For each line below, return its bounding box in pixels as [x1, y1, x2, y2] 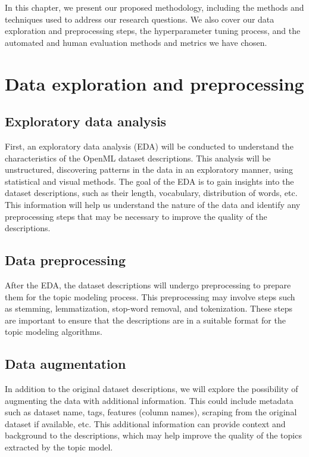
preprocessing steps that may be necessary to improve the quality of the [5, 210, 267, 222]
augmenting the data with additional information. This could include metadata [5, 394, 294, 406]
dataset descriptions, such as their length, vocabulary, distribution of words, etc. [5, 186, 298, 199]
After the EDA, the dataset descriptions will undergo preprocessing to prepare [5, 278, 291, 291]
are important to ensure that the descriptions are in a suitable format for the [5, 313, 286, 326]
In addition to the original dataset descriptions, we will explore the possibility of [5, 383, 298, 395]
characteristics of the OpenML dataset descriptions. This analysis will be [5, 151, 271, 164]
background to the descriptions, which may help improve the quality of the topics [5, 429, 302, 442]
